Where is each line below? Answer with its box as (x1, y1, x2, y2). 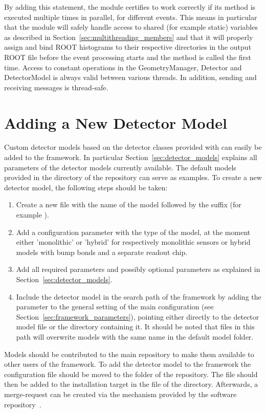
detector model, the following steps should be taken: (4, 182, 168, 192)
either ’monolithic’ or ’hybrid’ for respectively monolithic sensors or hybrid (16, 237, 251, 247)
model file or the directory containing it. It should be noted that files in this (16, 321, 255, 332)
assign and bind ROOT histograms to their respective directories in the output (4, 42, 252, 52)
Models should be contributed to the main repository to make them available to (4, 348, 254, 359)
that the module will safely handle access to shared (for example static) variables (4, 22, 258, 32)
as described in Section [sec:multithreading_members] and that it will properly (4, 31, 253, 42)
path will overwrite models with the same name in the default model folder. (16, 331, 254, 342)
